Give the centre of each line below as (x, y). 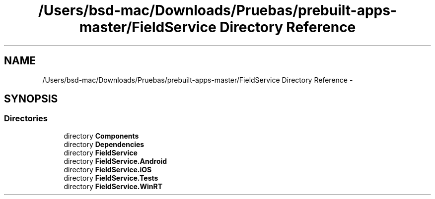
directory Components (101, 136)
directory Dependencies (104, 144)
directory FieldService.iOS (108, 169)
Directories (26, 119)
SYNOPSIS (31, 99)
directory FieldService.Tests (111, 178)
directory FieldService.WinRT (113, 186)
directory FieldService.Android (115, 161)
